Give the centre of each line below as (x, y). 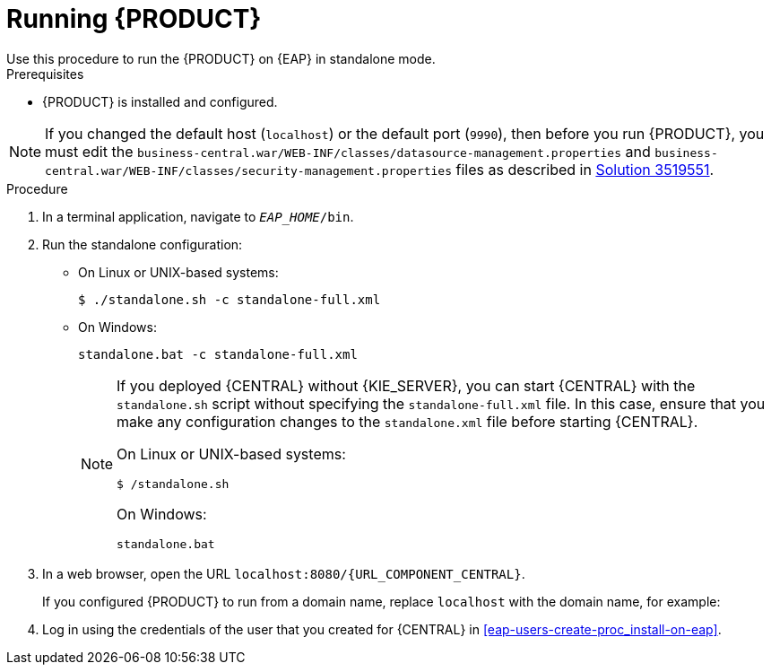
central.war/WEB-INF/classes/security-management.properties (249, 170)
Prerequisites (45, 74)
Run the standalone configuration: (143, 244)
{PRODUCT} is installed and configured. (160, 101)
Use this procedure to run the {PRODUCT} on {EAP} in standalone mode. (221, 58)
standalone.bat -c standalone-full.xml (218, 354)
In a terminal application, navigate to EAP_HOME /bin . (198, 216)
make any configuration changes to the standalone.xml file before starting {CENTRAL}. (407, 421)
